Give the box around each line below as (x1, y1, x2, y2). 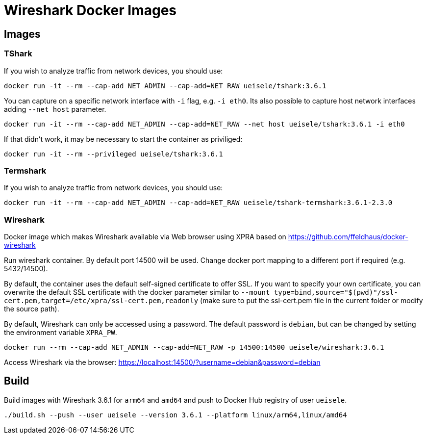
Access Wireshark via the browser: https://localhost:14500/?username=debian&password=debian (4, 358, 321, 367)
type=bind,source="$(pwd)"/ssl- (274, 288, 398, 297)
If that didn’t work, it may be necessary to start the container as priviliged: (4, 134, 243, 143)
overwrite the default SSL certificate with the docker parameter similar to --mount (4, 288, 270, 297)
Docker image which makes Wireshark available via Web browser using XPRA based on (4, 232, 286, 241)
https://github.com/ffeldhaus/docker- (288, 232, 408, 241)
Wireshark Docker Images (4, 2, 177, 19)
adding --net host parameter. (4, 104, 106, 113)
